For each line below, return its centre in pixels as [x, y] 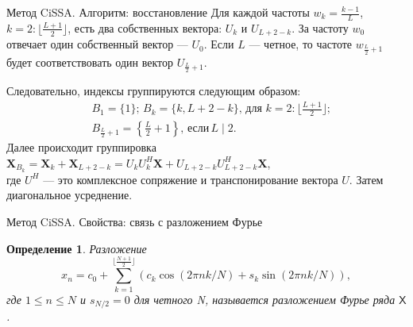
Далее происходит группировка [81, 147]
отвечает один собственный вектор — [97, 44]
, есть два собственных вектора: [145, 27]
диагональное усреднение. [69, 195]
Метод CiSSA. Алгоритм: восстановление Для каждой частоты [158, 12]
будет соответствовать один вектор [90, 62]
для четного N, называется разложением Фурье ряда [264, 299]
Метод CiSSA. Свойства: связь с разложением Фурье [135, 221]
